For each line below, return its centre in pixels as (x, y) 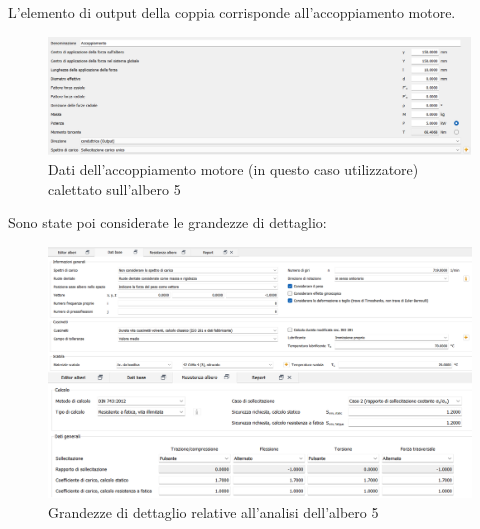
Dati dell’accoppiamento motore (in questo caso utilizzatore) (233, 169)
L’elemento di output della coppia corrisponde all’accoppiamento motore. (232, 12)
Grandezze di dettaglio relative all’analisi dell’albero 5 (213, 511)
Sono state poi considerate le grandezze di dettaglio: (167, 222)
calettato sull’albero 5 (114, 188)
